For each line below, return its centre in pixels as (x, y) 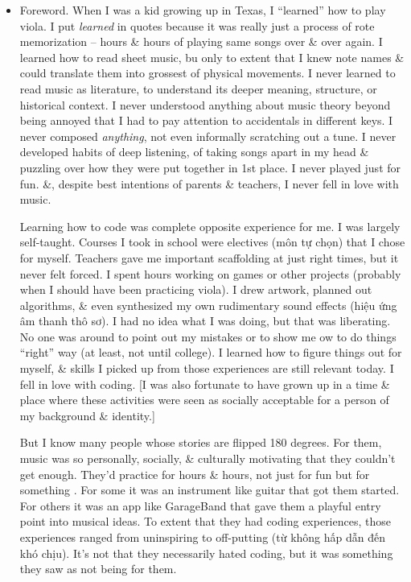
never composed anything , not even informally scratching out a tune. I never (208, 136)
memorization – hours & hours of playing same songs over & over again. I (201, 41)
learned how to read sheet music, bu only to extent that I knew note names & (212, 57)
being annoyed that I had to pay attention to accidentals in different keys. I (206, 120)
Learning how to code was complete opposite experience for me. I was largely (210, 226)
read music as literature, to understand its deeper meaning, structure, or (198, 88)
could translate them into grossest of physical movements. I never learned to (208, 73)
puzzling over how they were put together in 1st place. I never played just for (210, 167)
